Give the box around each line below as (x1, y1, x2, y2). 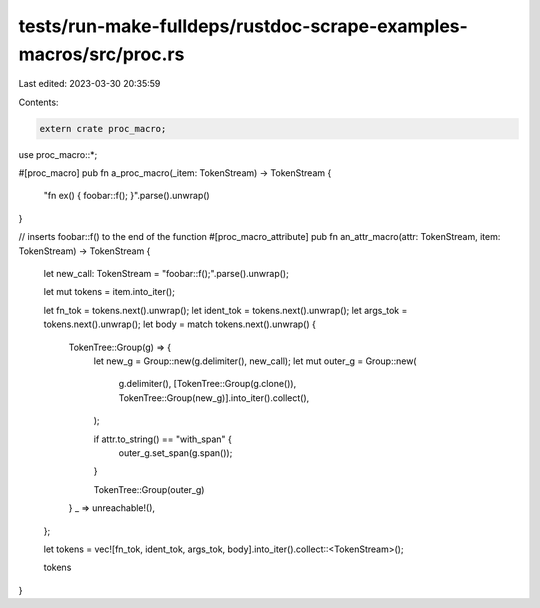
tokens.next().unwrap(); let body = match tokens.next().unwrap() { (43, 318, 317, 330)
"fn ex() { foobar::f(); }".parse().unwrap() (43, 190, 210, 202)
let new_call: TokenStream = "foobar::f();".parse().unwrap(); (43, 268, 289, 280)
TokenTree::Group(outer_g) (93, 483, 205, 495)
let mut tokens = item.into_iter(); (43, 286, 175, 298)
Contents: (18, 96, 59, 108)
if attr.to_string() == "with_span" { (93, 433, 232, 445)
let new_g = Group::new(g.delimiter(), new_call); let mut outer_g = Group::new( (93, 355, 417, 367)
